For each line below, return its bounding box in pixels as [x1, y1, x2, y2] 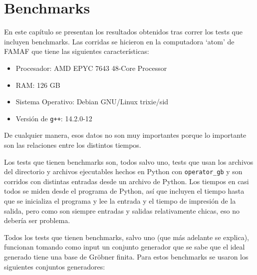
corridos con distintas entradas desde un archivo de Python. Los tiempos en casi [4, 176, 249, 186]
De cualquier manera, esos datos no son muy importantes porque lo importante [4, 130, 247, 140]
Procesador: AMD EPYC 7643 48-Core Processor [15, 62, 167, 73]
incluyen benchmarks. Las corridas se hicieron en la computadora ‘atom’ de [4, 36, 235, 46]
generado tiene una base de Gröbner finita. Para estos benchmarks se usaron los [4, 251, 249, 262]
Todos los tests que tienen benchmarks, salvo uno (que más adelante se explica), [4, 232, 249, 242]
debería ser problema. [4, 215, 70, 226]
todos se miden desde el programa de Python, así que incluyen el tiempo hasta [4, 186, 245, 196]
